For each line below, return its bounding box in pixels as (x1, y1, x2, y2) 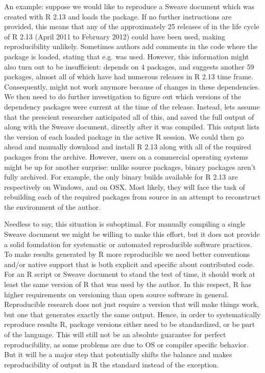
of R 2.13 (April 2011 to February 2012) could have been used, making (4, 31, 226, 41)
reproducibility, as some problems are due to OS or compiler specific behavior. (4, 339, 249, 349)
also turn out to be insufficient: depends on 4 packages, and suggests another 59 (4, 61, 254, 72)
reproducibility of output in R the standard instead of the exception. (4, 359, 219, 369)
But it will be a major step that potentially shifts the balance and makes (4, 349, 232, 360)
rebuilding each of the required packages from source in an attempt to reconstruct (4, 191, 261, 202)
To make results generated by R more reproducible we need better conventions (4, 249, 250, 259)
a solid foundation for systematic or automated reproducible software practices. (4, 238, 252, 249)
